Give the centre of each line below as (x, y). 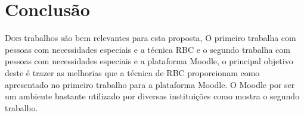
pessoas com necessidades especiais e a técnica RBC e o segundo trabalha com (148, 49)
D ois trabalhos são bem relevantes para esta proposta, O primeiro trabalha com (151, 38)
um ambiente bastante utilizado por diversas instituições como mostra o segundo (152, 96)
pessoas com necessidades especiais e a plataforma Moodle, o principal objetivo (149, 61)
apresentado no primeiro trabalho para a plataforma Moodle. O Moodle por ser (150, 84)
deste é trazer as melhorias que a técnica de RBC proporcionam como (132, 72)
